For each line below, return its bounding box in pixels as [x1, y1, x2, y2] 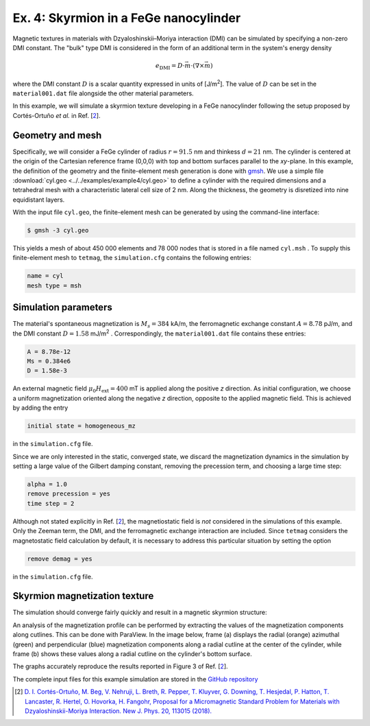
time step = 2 [27, 500, 75, 507]
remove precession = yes [27, 490, 111, 497]
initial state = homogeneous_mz [27, 422, 136, 430]
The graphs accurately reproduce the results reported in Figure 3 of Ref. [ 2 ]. [12, 662, 229, 670]
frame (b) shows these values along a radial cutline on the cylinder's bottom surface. [12, 649, 253, 658]
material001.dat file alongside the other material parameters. [12, 89, 195, 97]
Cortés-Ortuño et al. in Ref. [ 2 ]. [12, 111, 101, 119]
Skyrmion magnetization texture [12, 590, 154, 602]
